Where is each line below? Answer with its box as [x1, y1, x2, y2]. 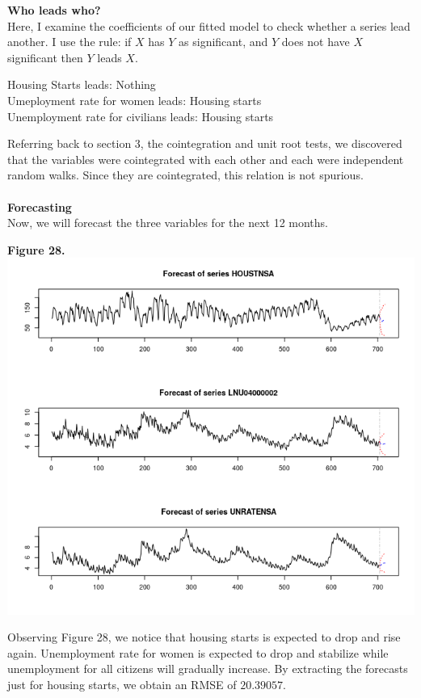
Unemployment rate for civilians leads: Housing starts [7, 107, 274, 124]
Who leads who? [7, 2, 101, 18]
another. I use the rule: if [7, 33, 132, 50]
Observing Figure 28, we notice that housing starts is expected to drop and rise [7, 629, 401, 645]
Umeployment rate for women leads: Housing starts [7, 91, 262, 108]
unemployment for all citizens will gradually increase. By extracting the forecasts [7, 660, 408, 677]
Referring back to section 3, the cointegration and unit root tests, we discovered [7, 135, 402, 152]
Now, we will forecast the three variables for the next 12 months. [7, 214, 329, 231]
